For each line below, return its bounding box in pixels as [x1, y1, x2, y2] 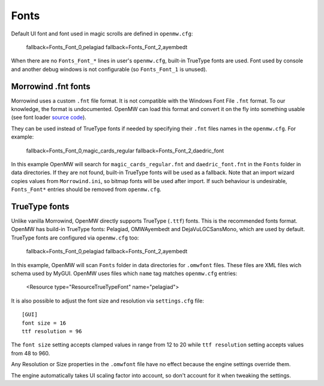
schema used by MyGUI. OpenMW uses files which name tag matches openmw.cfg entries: [11, 270, 238, 277]
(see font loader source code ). [11, 114, 86, 121]
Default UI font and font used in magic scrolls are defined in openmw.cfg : [11, 30, 193, 37]
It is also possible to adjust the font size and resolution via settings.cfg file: [11, 297, 204, 304]
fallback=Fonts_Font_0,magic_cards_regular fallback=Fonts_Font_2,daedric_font [26, 147, 224, 154]
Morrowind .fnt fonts [11, 81, 91, 91]
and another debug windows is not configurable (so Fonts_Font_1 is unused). [11, 65, 208, 73]
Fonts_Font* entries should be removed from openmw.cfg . [11, 186, 161, 193]
